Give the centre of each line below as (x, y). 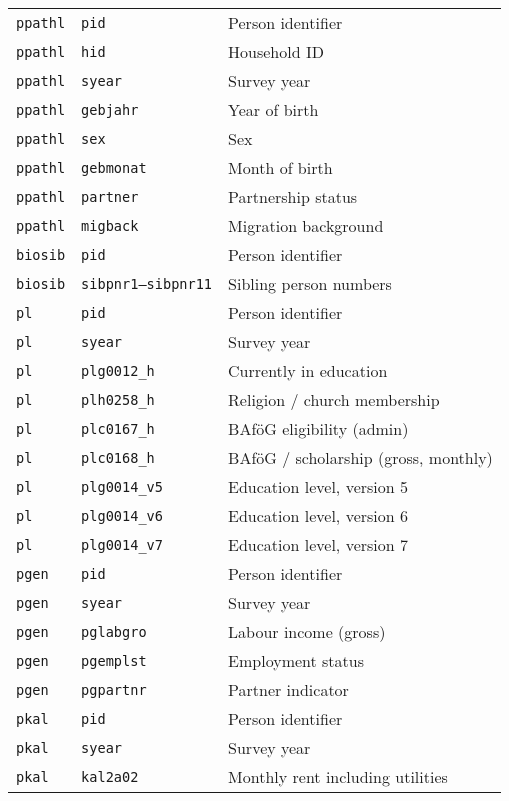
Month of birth (280, 167)
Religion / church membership (334, 399)
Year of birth (273, 109)
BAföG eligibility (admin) (318, 428)
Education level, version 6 (318, 515)
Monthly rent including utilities (338, 776)
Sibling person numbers (310, 283)
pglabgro (114, 631)
